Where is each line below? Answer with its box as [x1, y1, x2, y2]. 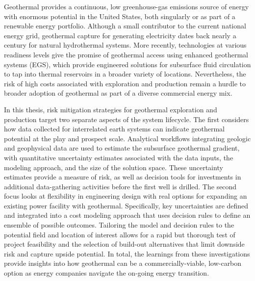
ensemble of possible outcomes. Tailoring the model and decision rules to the [4, 220, 234, 230]
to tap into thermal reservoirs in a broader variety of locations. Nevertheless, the [4, 69, 246, 79]
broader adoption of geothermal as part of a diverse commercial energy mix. [4, 88, 232, 98]
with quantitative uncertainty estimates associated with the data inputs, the [4, 152, 233, 162]
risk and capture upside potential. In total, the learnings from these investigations [4, 248, 250, 258]
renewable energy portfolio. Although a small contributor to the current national [4, 21, 246, 31]
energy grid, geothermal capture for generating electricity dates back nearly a [4, 30, 236, 40]
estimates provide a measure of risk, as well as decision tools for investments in [4, 172, 241, 182]
